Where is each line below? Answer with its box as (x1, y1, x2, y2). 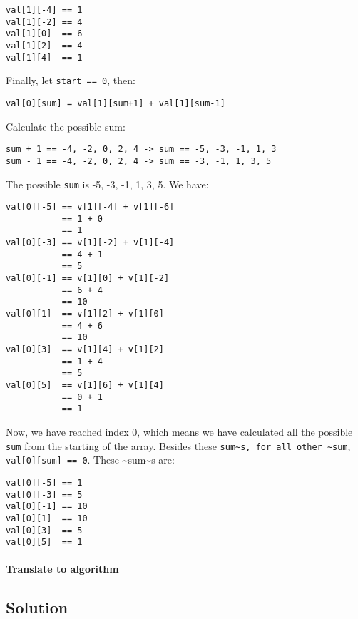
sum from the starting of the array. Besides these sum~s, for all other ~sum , (6, 438, 351, 453)
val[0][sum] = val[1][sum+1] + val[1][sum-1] (6, 98, 225, 108)
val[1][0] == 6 (6, 29, 83, 39)
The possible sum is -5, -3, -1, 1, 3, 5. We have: (6, 176, 209, 191)
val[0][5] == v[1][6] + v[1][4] (6, 380, 164, 390)
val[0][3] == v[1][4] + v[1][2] (6, 344, 164, 355)
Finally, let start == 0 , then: (6, 73, 135, 88)
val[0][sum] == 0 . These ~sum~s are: (6, 452, 175, 467)
